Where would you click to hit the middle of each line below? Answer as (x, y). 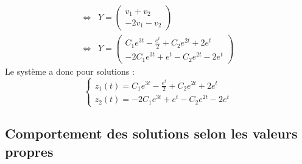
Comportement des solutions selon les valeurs (151, 133)
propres (29, 151)
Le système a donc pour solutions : (70, 71)
